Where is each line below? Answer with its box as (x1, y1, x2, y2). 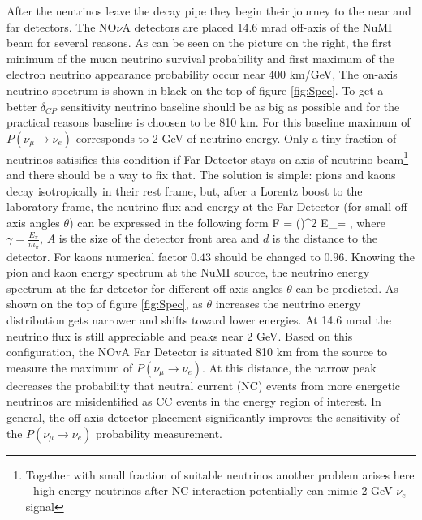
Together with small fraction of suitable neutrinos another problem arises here (25, 466, 415, 483)
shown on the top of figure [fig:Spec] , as (6, 295, 203, 312)
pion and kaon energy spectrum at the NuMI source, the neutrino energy (6, 264, 370, 281)
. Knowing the (344, 247, 416, 264)
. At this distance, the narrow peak (202, 359, 377, 376)
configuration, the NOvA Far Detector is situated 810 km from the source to (6, 343, 388, 360)
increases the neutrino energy (215, 295, 361, 312)
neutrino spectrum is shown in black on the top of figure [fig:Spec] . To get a (6, 81, 384, 98)
